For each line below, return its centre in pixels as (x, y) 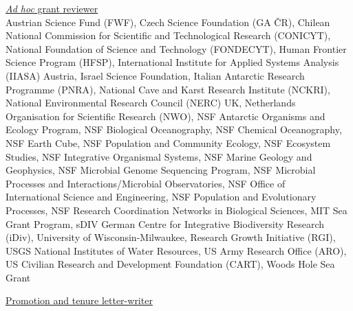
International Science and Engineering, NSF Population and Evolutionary (161, 197)
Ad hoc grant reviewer (52, 8)
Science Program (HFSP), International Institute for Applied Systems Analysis (172, 62)
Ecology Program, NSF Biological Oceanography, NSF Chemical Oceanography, (174, 129)
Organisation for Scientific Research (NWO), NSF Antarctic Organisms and (165, 116)
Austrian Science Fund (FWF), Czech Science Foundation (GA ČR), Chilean (168, 22)
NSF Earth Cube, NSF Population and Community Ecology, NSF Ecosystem (168, 142)
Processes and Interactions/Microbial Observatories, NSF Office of (146, 183)
